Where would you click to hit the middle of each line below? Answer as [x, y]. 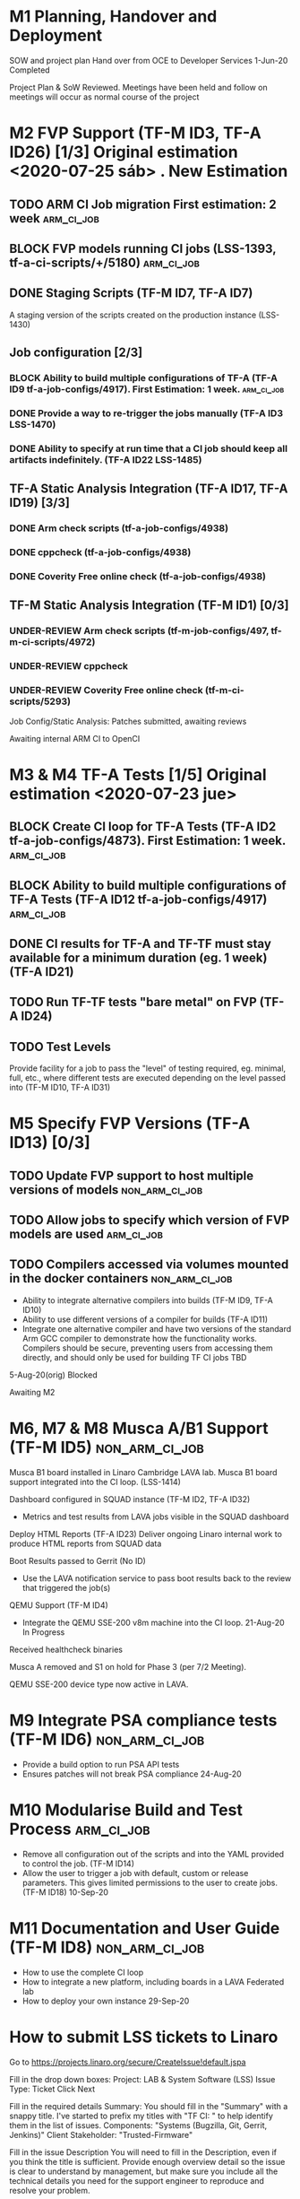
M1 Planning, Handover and [113, 17]
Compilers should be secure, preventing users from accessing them [147, 1348]
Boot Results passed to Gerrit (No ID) [77, 1560]
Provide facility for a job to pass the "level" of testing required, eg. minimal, [148, 1068]
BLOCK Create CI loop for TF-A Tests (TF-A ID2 [143, 827]
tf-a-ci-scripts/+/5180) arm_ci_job [104, 262]
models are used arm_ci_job [86, 1234]
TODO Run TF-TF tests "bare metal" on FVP [133, 1002]
